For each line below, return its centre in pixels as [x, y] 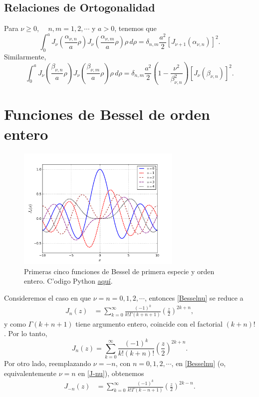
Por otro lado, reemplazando [48, 363]
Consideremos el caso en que [48, 297]
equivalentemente [30, 373]
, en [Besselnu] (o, [199, 363]
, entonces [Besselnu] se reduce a [194, 297]
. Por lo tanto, [26, 333]
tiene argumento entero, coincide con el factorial [149, 323]
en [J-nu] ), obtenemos [111, 373]
